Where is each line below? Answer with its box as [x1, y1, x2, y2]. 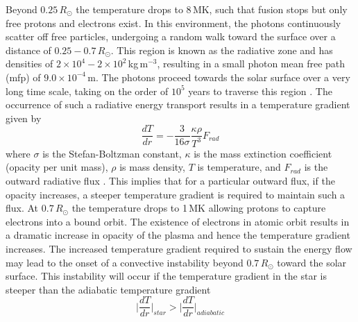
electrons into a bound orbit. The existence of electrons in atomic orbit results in [6, 214, 350, 228]
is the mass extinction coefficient [194, 146, 332, 160]
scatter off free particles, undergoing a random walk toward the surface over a [6, 29, 336, 44]
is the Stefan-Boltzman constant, [42, 146, 182, 160]
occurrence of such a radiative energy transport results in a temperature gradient [6, 97, 350, 112]
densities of [6, 56, 53, 71]
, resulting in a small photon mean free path [157, 56, 346, 71]
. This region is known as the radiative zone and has [110, 42, 333, 57]
